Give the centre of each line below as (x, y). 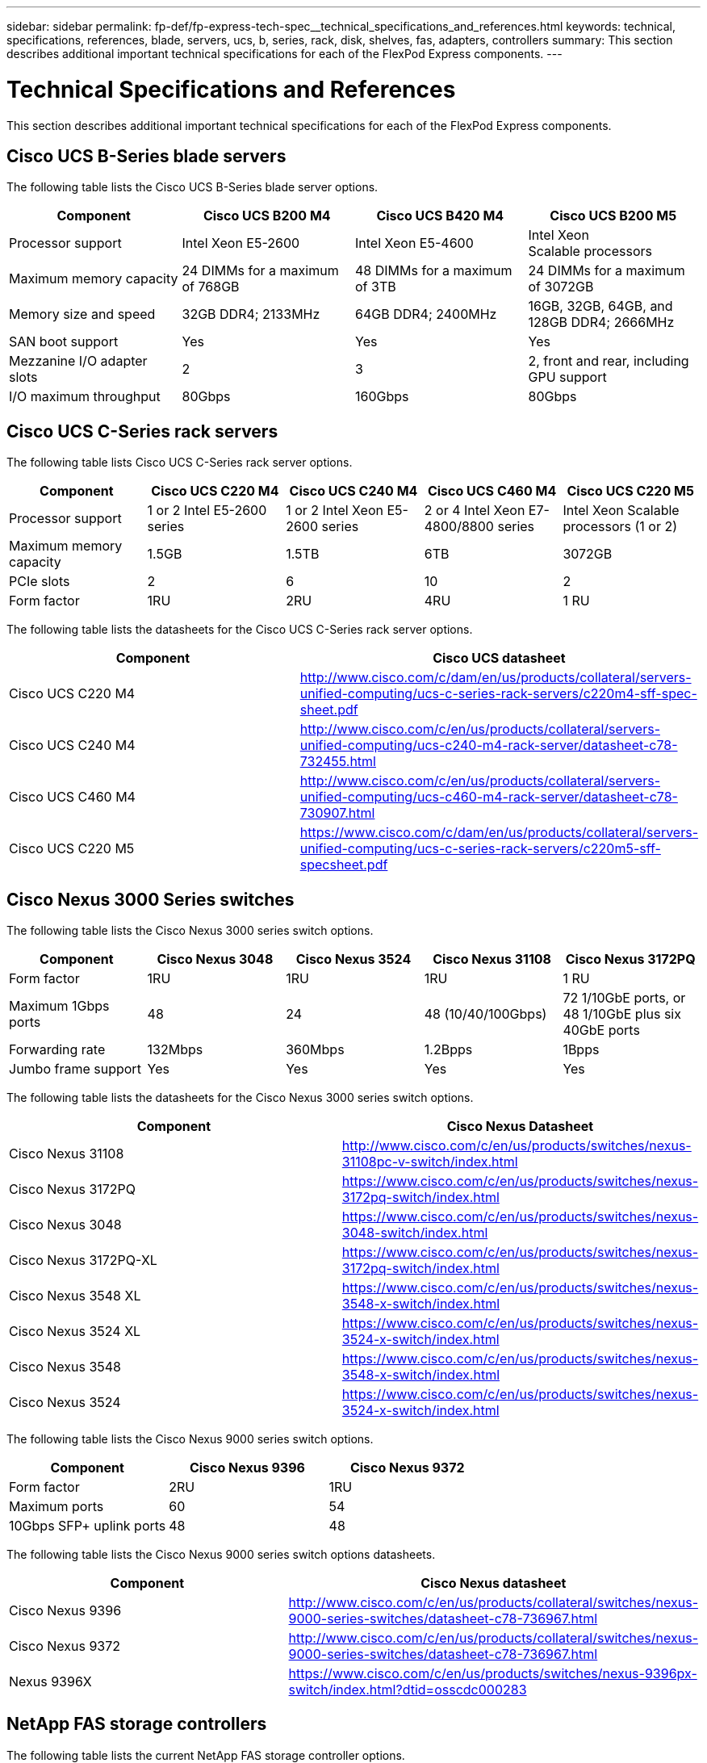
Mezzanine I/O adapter (78, 361)
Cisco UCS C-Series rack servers (142, 431)
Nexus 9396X (50, 1682)
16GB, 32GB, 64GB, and (600, 306)
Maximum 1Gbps (59, 1006)
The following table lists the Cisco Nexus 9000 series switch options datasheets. (221, 1555)
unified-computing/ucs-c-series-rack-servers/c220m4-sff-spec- (498, 694)
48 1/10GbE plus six (622, 1014)
